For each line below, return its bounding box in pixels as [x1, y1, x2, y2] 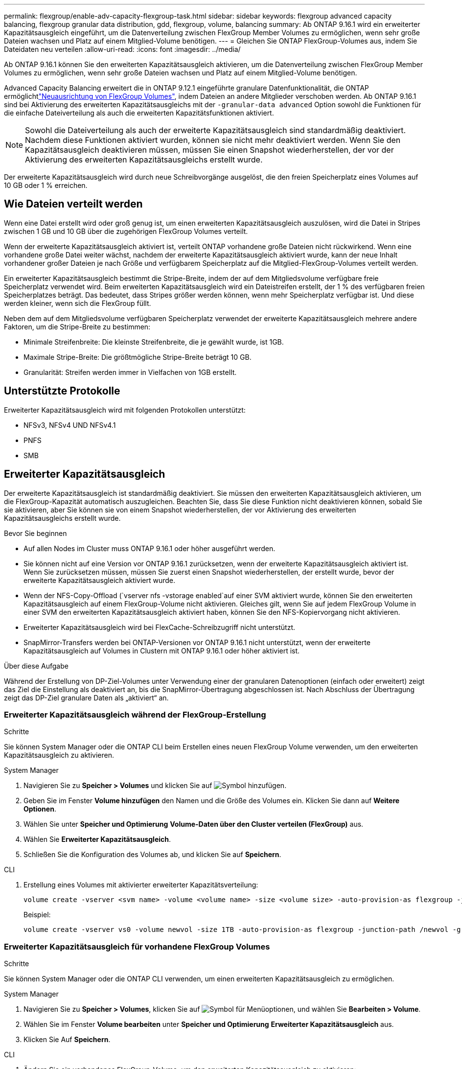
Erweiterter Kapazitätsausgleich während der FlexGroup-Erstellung [4, 709, 266, 720]
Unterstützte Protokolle [4, 385, 120, 397]
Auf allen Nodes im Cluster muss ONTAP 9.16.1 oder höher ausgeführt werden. [23, 544, 276, 553]
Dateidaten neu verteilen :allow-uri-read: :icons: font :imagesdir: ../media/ [4, 45, 241, 53]
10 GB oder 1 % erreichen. [4, 181, 88, 189]
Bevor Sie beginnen [4, 529, 67, 537]
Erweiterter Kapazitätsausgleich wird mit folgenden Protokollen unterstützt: [4, 405, 246, 414]
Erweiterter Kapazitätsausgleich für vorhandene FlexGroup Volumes [4, 941, 270, 952]
